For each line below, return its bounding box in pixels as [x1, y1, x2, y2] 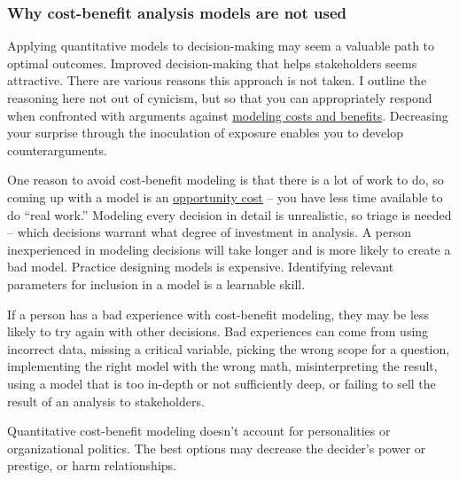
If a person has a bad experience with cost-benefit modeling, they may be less [7, 304, 430, 323]
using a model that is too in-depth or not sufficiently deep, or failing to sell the [7, 374, 436, 392]
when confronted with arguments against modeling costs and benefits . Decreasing [7, 106, 448, 124]
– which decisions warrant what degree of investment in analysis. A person [7, 223, 411, 241]
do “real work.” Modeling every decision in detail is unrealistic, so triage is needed [7, 205, 452, 224]
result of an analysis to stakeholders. [7, 391, 205, 410]
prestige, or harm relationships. [7, 456, 176, 475]
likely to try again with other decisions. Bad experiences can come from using [7, 322, 429, 341]
